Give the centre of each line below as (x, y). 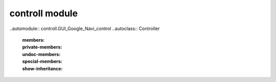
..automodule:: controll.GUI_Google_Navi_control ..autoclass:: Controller (85, 29)
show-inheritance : (42, 68)
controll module (44, 13)
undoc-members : (41, 54)
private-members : (42, 47)
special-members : (42, 62)
